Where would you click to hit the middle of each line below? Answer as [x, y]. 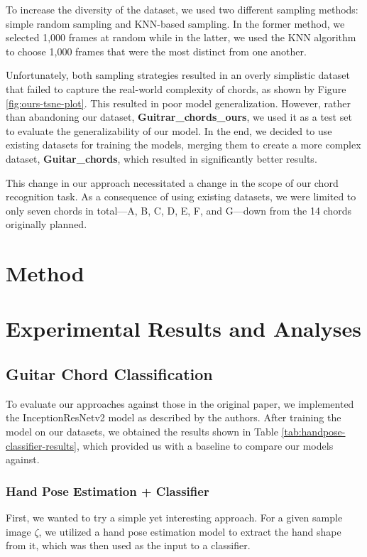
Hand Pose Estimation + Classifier [108, 491]
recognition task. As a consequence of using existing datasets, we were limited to [181, 196]
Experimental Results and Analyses [183, 329]
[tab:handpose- [313, 432]
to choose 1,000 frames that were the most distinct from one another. [156, 51]
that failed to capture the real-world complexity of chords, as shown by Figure [176, 88]
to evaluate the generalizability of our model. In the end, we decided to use [169, 130]
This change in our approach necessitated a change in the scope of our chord [172, 182]
